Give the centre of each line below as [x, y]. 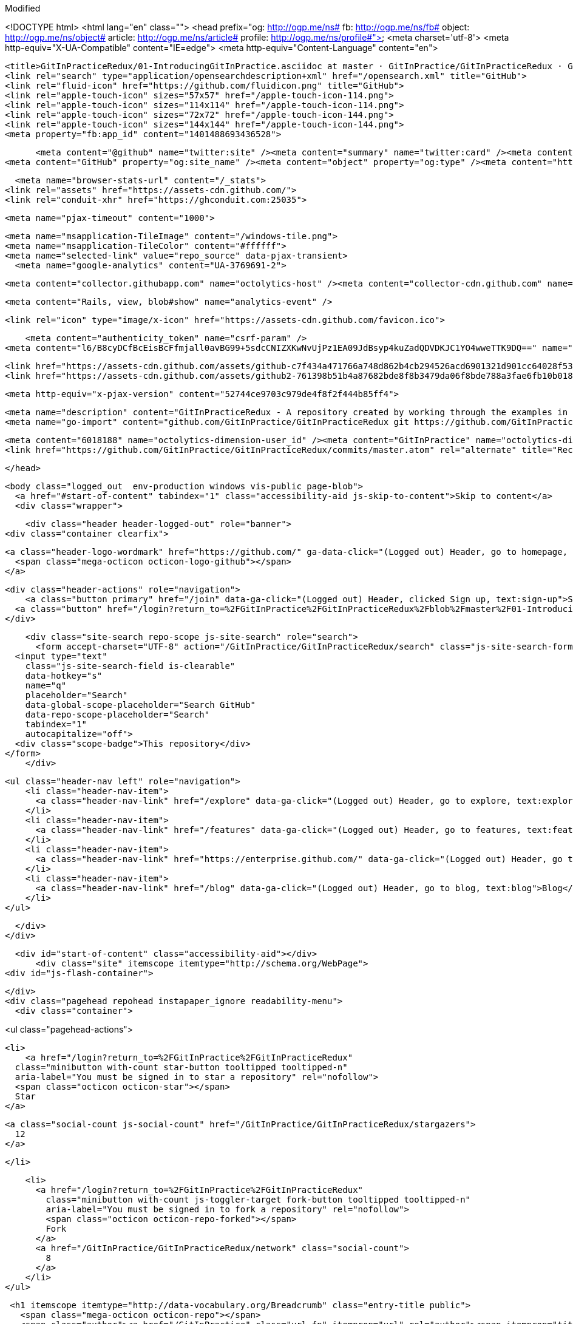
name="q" [46, 685]
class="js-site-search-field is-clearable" [130, 666]
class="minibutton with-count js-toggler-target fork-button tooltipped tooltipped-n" [258, 1200]
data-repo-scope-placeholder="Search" [117, 715]
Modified [23, 8]
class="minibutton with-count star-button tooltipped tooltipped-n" [181, 1067]
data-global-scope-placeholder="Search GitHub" [141, 705]
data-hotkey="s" [64, 676]
